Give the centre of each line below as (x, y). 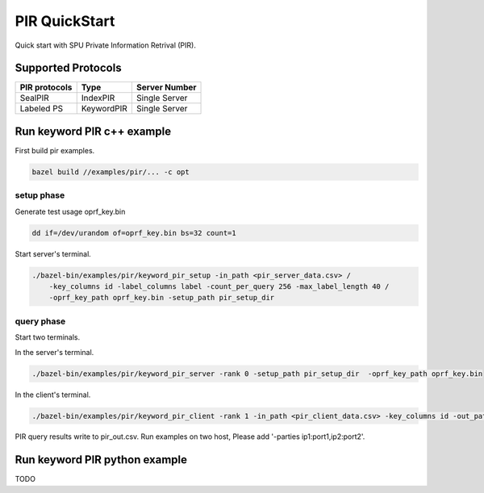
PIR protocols (46, 87)
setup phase (40, 195)
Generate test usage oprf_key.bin (70, 211)
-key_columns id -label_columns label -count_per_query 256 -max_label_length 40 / (219, 287)
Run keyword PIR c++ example (93, 131)
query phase (40, 321)
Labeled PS (42, 109)
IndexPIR (98, 98)
